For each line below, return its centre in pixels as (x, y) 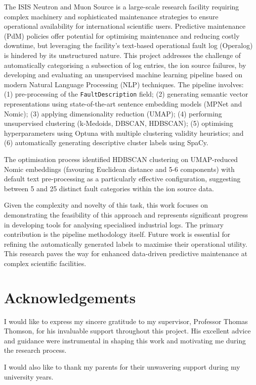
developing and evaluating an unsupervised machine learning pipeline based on (123, 75)
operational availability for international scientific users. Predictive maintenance (125, 26)
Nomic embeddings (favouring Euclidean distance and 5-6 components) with (119, 169)
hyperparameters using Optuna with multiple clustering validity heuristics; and (124, 133)
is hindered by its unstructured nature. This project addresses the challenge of (123, 55)
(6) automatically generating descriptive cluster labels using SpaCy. (106, 142)
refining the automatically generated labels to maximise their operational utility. (126, 244)
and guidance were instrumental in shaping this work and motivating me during (125, 340)
